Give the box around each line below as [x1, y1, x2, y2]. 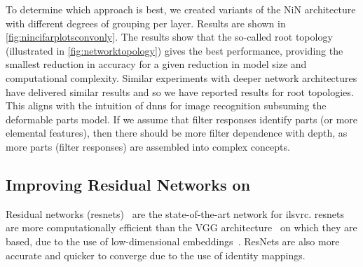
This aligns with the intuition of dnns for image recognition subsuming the [6, 98, 327, 113]
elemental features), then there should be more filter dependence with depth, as [6, 125, 348, 140]
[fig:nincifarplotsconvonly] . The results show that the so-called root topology [6, 29, 333, 44]
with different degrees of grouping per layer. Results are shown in [6, 15, 286, 30]
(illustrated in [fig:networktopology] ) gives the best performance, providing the [6, 43, 343, 57]
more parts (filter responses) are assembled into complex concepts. [6, 139, 290, 153]
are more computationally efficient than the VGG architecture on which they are [6, 220, 357, 235]
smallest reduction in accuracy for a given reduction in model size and [6, 57, 307, 71]
